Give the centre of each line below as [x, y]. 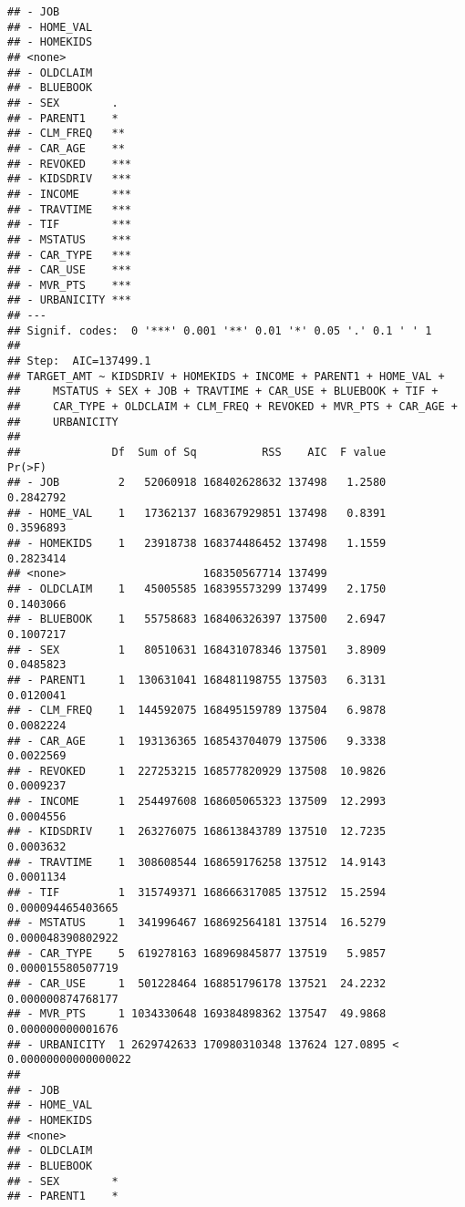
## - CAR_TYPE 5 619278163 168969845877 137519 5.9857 [197, 953]
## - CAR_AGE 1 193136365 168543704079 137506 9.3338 [197, 741]
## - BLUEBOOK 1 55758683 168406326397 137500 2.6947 [197, 619]
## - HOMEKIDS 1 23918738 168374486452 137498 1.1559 [197, 543]
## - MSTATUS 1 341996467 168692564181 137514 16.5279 [197, 923]
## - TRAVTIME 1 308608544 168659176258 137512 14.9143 [197, 862]
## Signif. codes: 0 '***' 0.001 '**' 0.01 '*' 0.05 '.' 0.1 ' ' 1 [220, 330]
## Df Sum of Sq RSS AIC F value [197, 453]
